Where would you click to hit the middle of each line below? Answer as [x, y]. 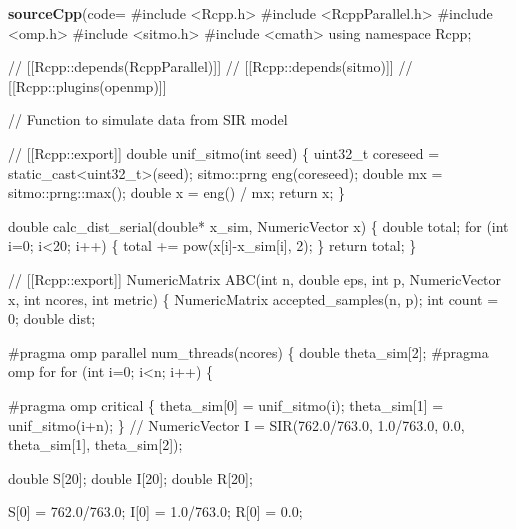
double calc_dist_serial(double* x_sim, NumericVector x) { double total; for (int [258, 225]
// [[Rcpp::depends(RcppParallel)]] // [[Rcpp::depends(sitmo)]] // [210, 66]
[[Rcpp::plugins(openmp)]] [87, 85]
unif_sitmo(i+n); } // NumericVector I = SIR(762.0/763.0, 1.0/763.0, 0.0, [236, 424]
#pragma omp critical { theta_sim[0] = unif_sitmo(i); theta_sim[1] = [226, 404]
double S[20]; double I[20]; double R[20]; [130, 477]
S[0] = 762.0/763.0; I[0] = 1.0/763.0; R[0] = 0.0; [155, 511]
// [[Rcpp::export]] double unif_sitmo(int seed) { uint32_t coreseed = [224, 152]
